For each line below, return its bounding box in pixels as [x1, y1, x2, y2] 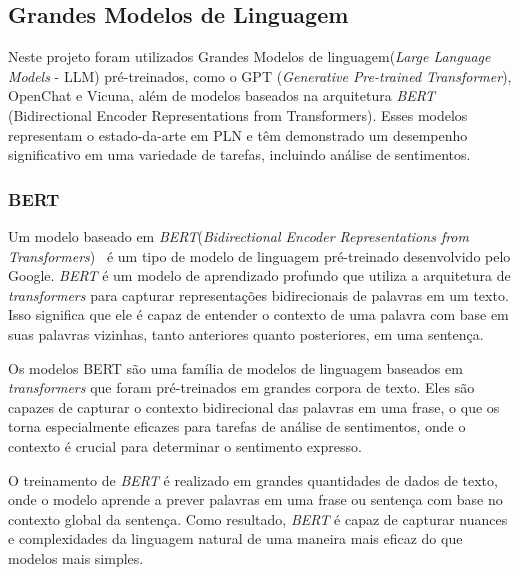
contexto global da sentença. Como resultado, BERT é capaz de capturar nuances [8, 508, 508, 529]
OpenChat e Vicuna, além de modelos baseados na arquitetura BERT [8, 85, 435, 106]
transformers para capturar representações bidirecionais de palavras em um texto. [8, 284, 509, 305]
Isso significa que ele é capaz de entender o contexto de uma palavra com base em [8, 304, 509, 325]
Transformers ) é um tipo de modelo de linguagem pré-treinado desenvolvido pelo [8, 245, 511, 266]
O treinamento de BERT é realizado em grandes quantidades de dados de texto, [8, 469, 498, 490]
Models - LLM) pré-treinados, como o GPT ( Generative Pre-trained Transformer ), [8, 65, 512, 86]
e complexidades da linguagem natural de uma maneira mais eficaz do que [8, 528, 463, 549]
